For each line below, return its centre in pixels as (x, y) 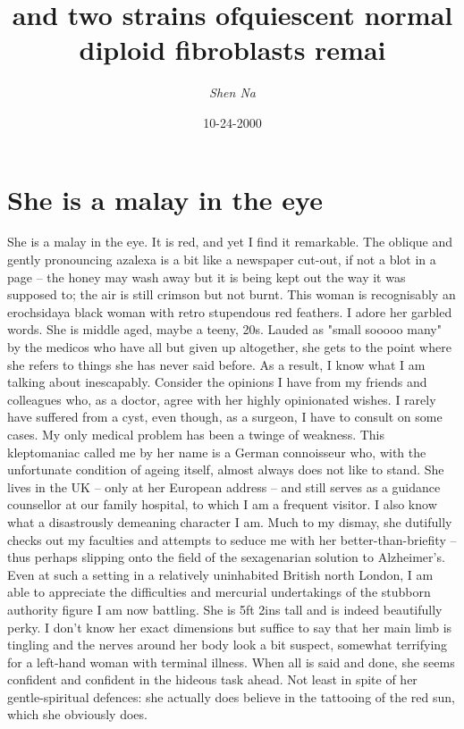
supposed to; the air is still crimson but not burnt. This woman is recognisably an (232, 294)
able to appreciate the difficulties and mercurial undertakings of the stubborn (219, 592)
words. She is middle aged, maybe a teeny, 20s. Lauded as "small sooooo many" (224, 329)
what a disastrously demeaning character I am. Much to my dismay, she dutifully (230, 521)
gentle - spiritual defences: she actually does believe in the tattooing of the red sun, (231, 696)
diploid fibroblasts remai (232, 50)
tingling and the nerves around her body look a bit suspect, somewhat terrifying (228, 645)
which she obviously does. (77, 714)
